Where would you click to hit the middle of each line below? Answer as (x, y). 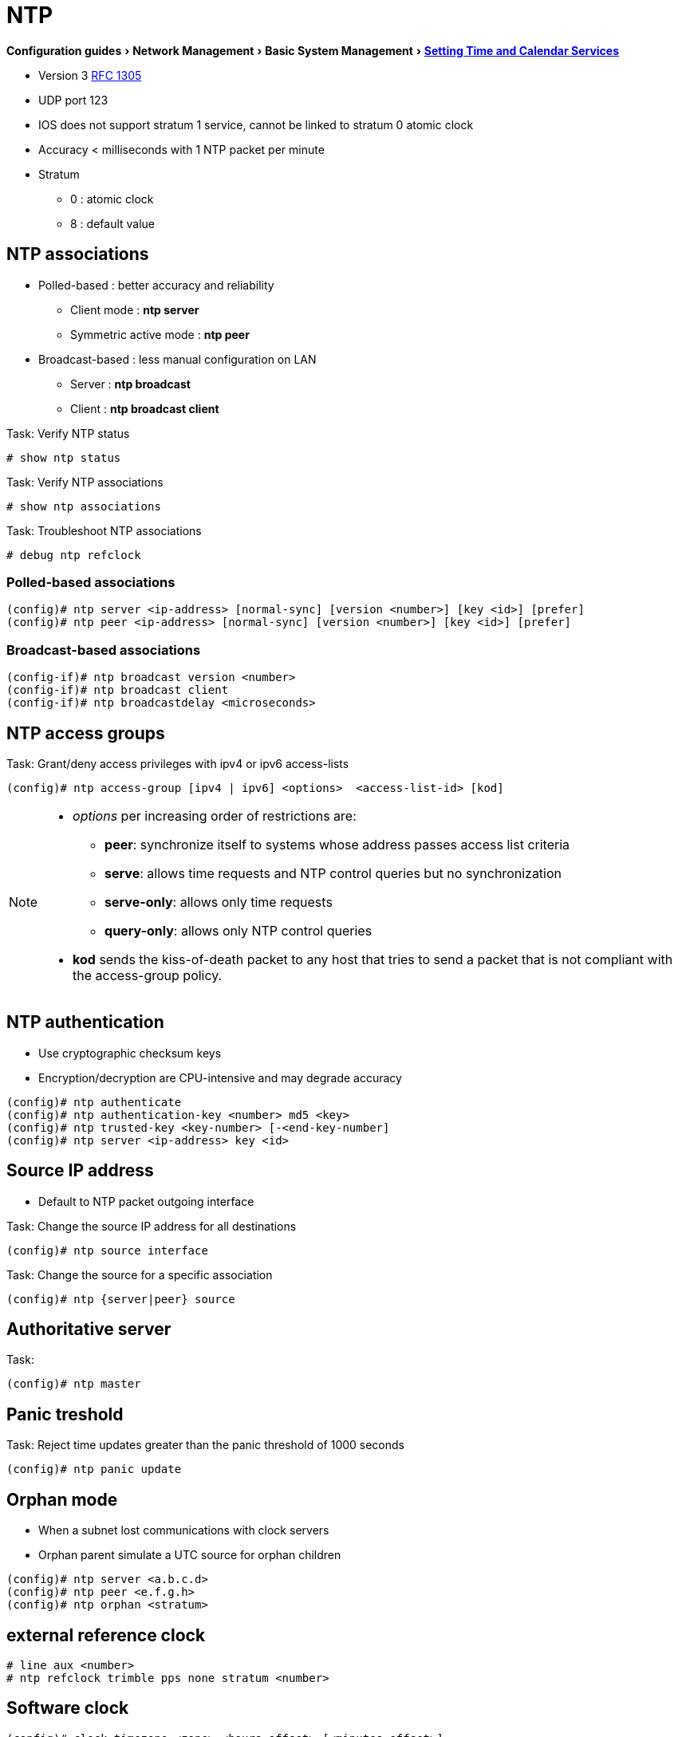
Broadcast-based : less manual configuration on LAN (177, 359)
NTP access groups (86, 733)
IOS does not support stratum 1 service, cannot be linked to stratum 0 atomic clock (256, 124)
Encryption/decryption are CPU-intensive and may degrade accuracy (220, 1077)
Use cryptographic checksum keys (130, 1053)
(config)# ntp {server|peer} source (121, 1299)
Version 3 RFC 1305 (90, 75)
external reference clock (106, 1635)
